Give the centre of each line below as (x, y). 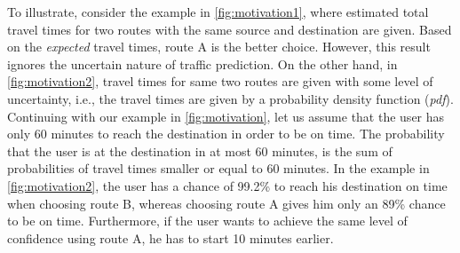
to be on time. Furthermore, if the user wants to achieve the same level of (207, 221)
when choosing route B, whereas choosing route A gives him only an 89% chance (226, 203)
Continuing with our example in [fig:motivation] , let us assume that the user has (226, 116)
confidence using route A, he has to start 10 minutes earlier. (171, 237)
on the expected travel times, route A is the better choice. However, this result (219, 47)
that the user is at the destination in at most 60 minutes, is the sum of (200, 150)
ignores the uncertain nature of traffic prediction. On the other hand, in (202, 63)
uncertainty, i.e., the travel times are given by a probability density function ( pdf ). (230, 98)
